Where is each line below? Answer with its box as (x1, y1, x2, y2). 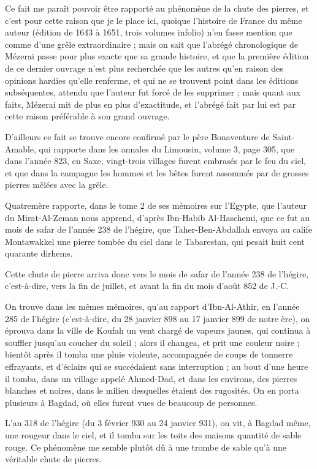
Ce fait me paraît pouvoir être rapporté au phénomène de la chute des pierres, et (5, 2, 309, 14)
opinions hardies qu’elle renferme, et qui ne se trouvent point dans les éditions (5, 73, 299, 86)
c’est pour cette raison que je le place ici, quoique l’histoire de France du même (5, 13, 302, 26)
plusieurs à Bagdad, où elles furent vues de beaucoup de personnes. (5, 396, 258, 408)
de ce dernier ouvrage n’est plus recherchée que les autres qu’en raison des (5, 61, 283, 74)
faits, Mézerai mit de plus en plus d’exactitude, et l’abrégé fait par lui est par (5, 97, 296, 110)
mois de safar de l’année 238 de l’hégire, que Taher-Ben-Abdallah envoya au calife (5, 223, 312, 236)
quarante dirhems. (5, 247, 73, 260)
